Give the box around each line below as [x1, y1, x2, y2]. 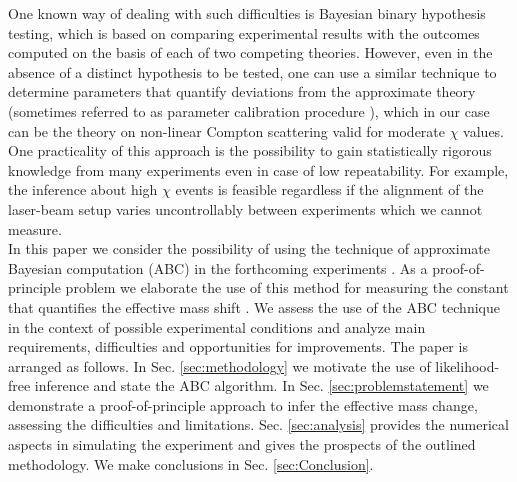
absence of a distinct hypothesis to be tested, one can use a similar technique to [8, 61, 497, 82]
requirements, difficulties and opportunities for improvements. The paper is [8, 336, 468, 357]
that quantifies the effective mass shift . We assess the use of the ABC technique [8, 296, 500, 317]
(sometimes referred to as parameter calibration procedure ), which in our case [8, 100, 490, 121]
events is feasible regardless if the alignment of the [175, 179, 484, 200]
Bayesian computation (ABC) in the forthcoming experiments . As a [8, 257, 428, 278]
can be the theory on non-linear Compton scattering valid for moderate [8, 120, 446, 141]
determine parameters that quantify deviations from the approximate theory [8, 81, 476, 102]
